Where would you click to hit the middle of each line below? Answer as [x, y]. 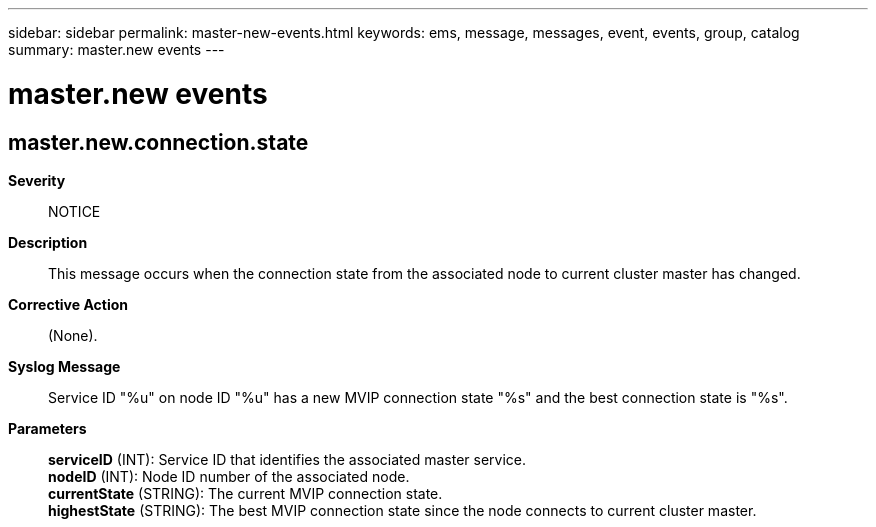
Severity [37, 180]
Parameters [47, 428]
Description [48, 242]
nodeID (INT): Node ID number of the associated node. [229, 476]
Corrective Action [68, 304]
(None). [73, 335]
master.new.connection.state [158, 142]
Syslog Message [64, 366]
